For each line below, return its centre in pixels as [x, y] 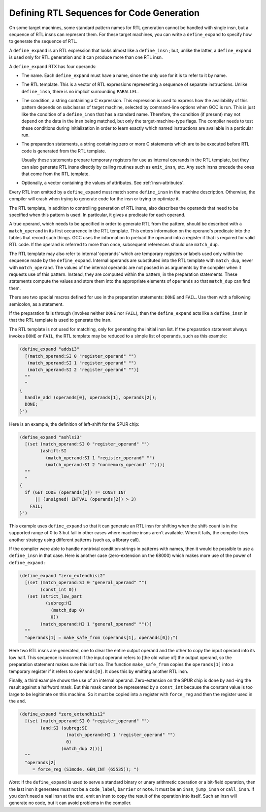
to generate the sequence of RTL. [43, 41]
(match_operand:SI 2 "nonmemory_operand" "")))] [105, 465]
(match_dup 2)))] [82, 749]
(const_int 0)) [59, 589]
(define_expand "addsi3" [50, 349]
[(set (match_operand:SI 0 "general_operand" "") [86, 583]
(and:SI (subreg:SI [64, 728]
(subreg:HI [58, 603]
